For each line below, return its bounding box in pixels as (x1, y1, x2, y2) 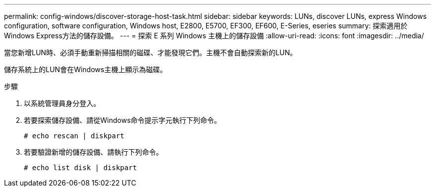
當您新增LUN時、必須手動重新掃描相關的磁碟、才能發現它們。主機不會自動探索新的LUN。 (4, 48, 297, 57)
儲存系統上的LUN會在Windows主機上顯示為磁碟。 (4, 65, 167, 74)
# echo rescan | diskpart (24, 132, 125, 140)
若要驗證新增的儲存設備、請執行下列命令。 (24, 148, 163, 156)
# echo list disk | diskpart (24, 164, 137, 172)
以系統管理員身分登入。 (24, 99, 100, 107)
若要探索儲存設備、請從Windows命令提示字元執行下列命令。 (24, 116, 221, 124)
